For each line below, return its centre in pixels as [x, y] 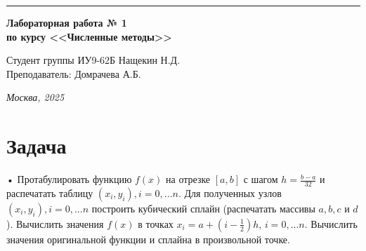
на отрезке [188, 179]
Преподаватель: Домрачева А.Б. [74, 73]
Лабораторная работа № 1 [67, 22]
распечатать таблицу [50, 192]
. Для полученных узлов [230, 192]
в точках [156, 223]
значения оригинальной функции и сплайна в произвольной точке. [148, 239]
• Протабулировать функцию [69, 179]
